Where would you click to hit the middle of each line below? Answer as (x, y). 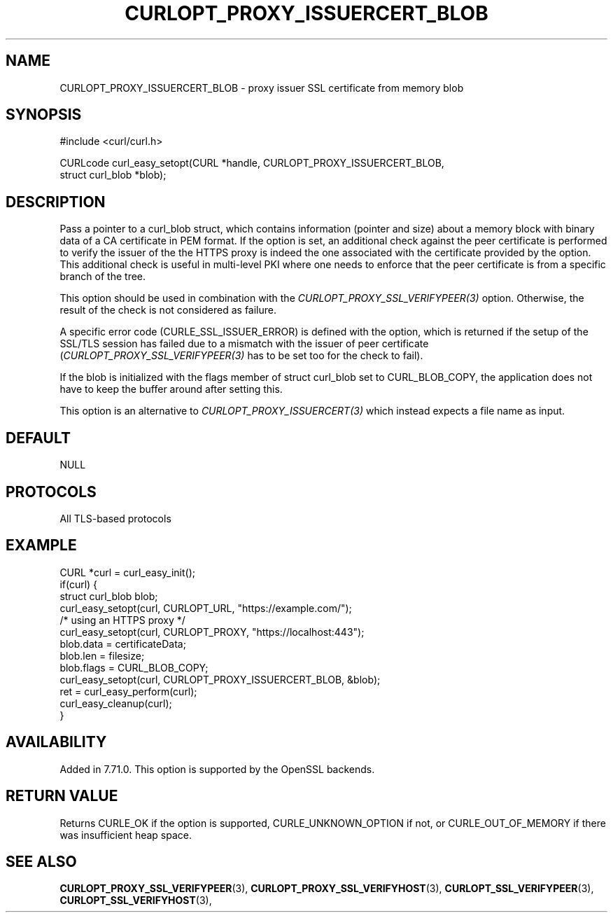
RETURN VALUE (62, 796)
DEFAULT (38, 438)
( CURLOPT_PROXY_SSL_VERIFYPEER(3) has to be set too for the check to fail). (241, 356)
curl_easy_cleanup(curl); (116, 703)
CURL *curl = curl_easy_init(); (127, 572)
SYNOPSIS (44, 115)
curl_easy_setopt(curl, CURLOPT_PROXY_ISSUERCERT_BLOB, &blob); (220, 679)
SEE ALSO (41, 861)
